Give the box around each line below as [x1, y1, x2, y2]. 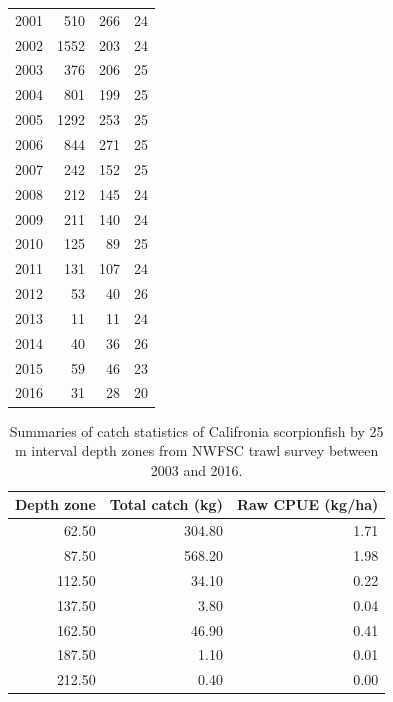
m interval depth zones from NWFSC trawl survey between [14, 440, 379, 461]
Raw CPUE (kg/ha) [236, 494, 379, 515]
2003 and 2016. [150, 459, 243, 480]
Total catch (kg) [109, 494, 223, 515]
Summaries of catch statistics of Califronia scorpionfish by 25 [9, 420, 384, 441]
